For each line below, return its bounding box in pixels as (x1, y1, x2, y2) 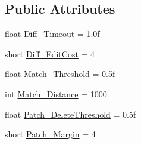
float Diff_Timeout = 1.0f (5, 27, 100, 40)
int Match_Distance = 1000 (5, 87, 107, 100)
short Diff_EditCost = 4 (5, 47, 95, 60)
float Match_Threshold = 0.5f (5, 68, 115, 80)
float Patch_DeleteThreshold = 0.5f (5, 108, 136, 120)
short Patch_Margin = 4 (5, 128, 96, 140)
